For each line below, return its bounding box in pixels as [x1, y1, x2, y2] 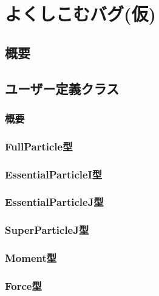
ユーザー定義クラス [5, 79, 120, 97]
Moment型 [5, 250, 57, 266]
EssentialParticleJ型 [5, 194, 104, 210]
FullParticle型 [5, 138, 73, 153]
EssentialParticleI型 [5, 166, 103, 181]
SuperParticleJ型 [5, 222, 89, 238]
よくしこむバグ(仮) [5, 1, 157, 26]
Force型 [5, 278, 42, 293]
